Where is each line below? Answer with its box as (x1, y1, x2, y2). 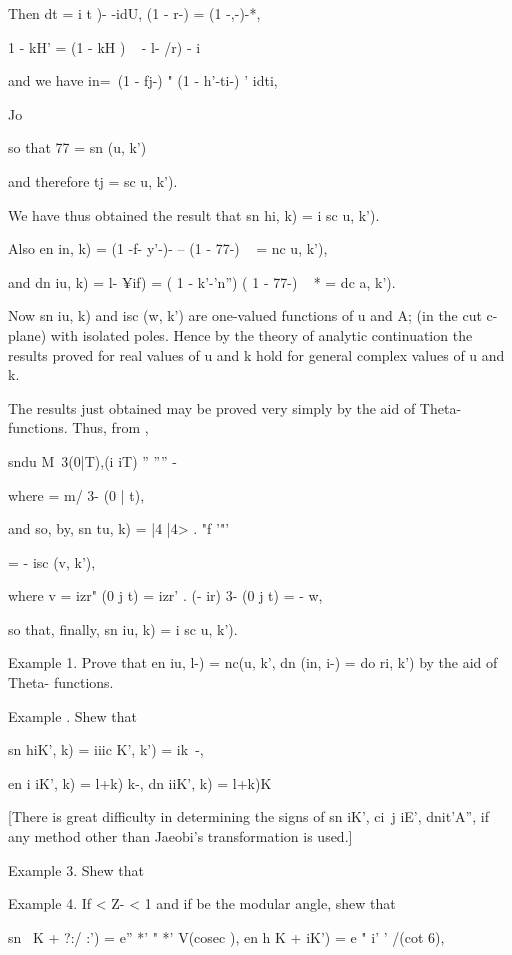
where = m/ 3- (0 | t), (8, 484, 145, 505)
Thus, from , (72, 417, 149, 438)
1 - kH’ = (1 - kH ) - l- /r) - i (8, 36, 201, 57)
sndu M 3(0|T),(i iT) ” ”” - (8, 450, 177, 471)
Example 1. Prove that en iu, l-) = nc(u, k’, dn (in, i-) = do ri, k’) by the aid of (8, 652, 498, 673)
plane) (8, 324, 47, 345)
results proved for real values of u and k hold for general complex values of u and (8, 344, 505, 365)
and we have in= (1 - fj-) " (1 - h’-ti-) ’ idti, (8, 70, 278, 91)
